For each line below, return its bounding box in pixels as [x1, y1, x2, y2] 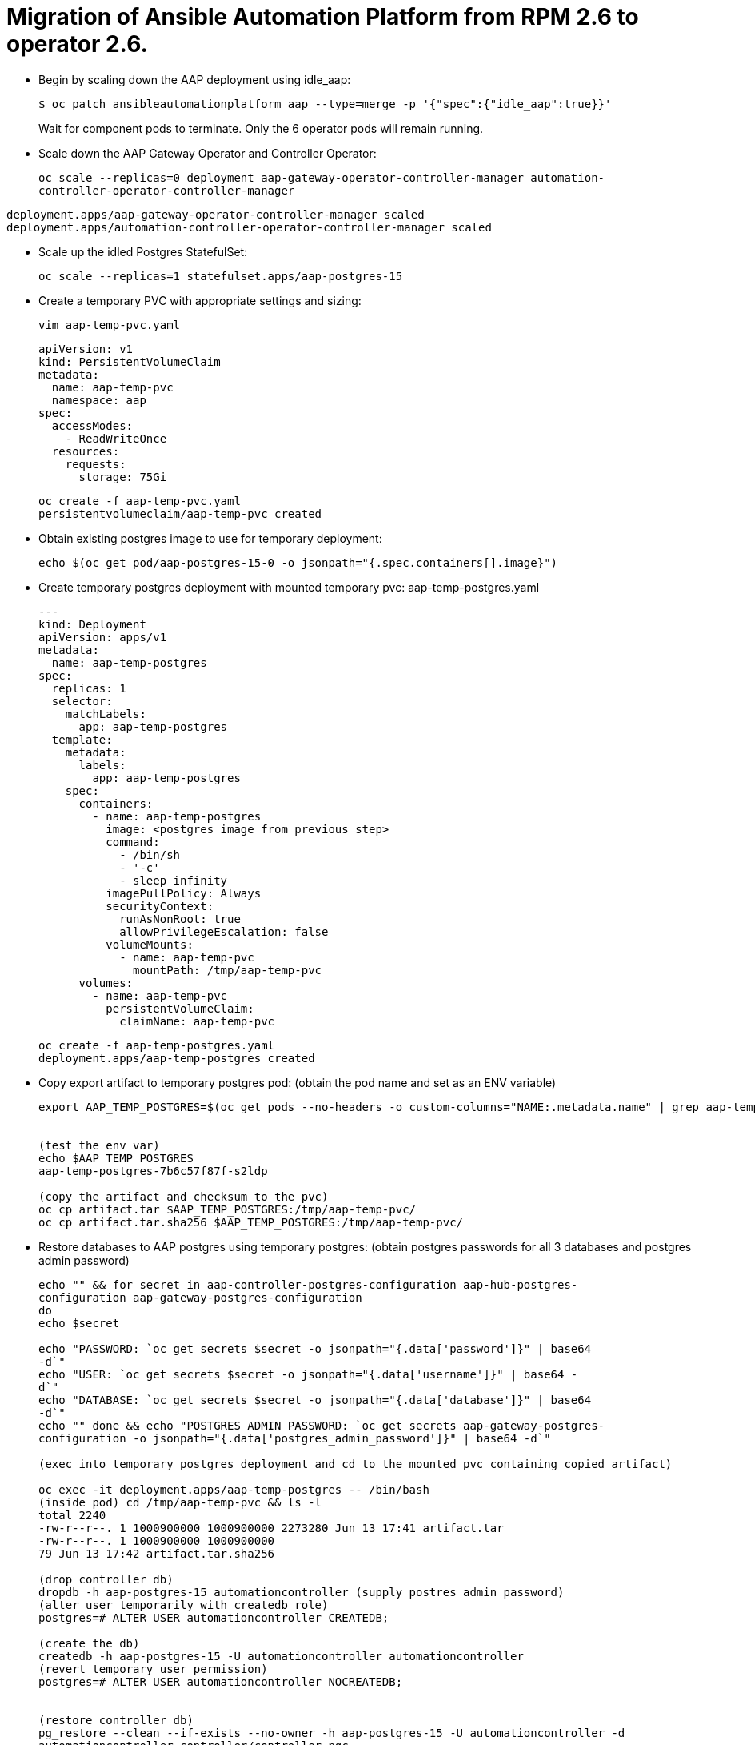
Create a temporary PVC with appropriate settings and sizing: [38, 293, 362, 307]
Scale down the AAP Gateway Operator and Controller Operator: [38, 146, 377, 160]
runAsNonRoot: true [119, 912, 241, 925]
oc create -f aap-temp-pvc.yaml [38, 494, 241, 507]
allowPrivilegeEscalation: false [119, 925, 329, 938]
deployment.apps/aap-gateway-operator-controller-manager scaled [6, 207, 425, 221]
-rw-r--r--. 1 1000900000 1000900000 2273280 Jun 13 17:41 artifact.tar [38, 1521, 504, 1534]
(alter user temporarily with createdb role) [38, 1598, 329, 1611]
